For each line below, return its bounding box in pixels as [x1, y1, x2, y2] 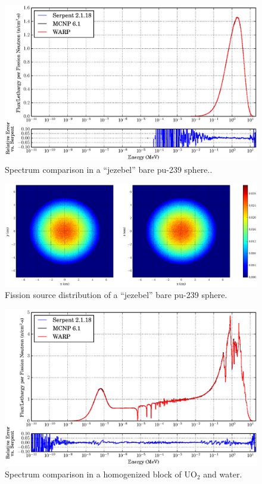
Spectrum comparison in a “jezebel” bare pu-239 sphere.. [5, 163, 213, 175]
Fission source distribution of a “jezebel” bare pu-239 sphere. [5, 288, 227, 301]
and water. [203, 467, 242, 480]
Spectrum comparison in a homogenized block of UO [5, 467, 197, 480]
